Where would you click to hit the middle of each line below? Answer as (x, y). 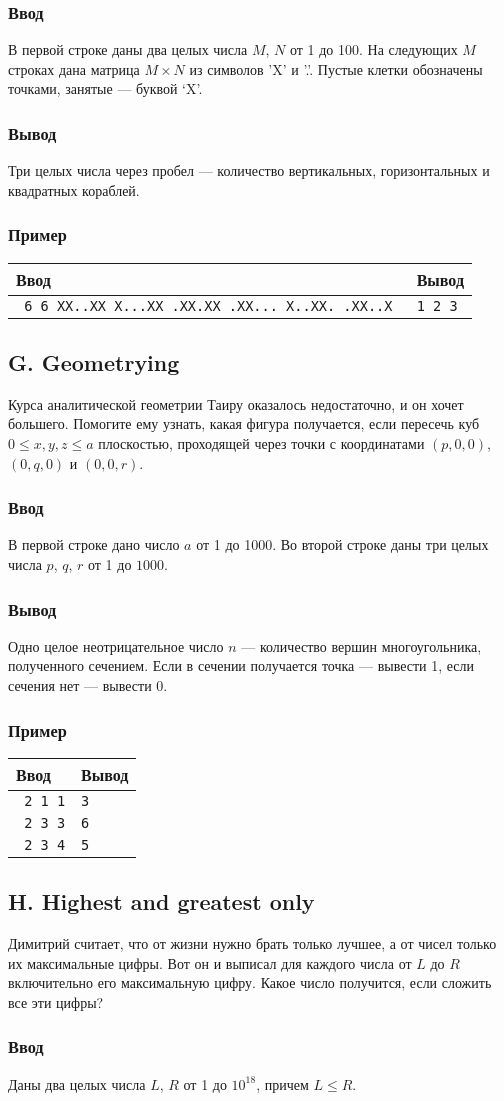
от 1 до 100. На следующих (373, 49)
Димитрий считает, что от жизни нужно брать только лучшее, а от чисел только (252, 943)
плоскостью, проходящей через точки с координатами (261, 443)
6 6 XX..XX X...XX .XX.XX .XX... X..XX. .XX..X (208, 305)
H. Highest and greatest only (161, 901)
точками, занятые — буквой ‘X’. (105, 88)
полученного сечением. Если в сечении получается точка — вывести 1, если (241, 665)
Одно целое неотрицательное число (116, 645)
